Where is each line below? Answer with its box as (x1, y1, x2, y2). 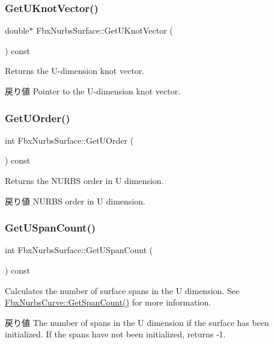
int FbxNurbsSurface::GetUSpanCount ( (5, 244, 153, 256)
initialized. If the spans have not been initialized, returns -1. (5, 328, 226, 340)
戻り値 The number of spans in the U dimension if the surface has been (5, 316, 269, 328)
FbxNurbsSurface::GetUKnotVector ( (36, 24, 173, 37)
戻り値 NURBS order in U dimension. (5, 194, 145, 207)
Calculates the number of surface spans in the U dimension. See (5, 284, 240, 296)
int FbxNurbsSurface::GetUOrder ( (5, 134, 134, 146)
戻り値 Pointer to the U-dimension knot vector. (5, 85, 181, 97)
